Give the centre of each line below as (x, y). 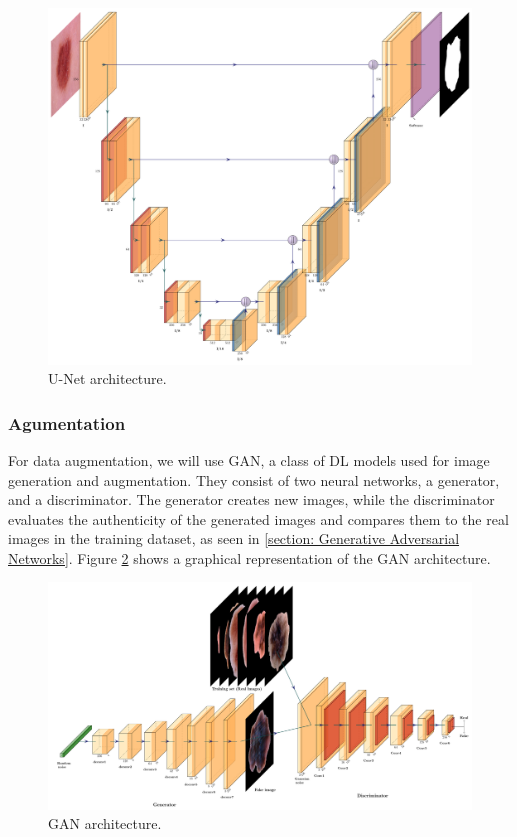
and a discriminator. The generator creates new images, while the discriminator (251, 499)
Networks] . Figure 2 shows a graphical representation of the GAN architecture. (249, 557)
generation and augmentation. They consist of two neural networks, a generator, (254, 479)
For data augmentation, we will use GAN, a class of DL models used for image (249, 459)
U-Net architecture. (107, 378)
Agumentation (67, 422)
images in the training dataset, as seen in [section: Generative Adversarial (234, 538)
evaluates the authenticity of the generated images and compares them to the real (258, 518)
